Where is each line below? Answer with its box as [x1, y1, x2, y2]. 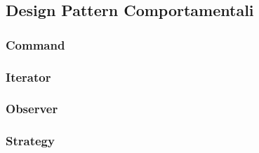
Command [6, 36, 65, 53]
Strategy [6, 132, 55, 150]
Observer [6, 100, 58, 117]
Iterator [6, 68, 51, 85]
